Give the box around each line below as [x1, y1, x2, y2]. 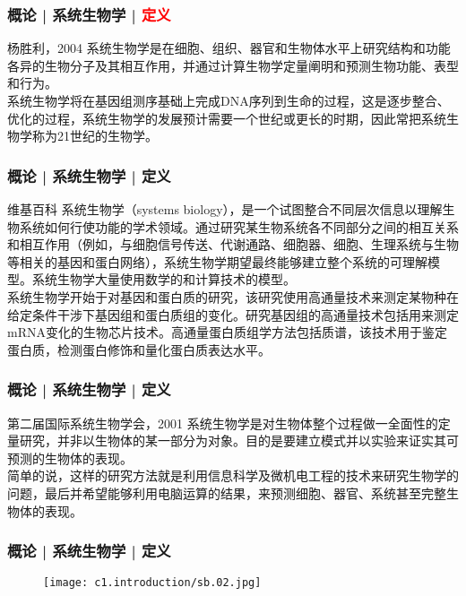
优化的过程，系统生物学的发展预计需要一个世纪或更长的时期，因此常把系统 [7, 108, 446, 127]
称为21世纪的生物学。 [31, 126, 158, 145]
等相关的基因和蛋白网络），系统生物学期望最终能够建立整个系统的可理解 [7, 252, 427, 271]
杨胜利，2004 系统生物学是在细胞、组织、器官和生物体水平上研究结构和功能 [7, 39, 451, 57]
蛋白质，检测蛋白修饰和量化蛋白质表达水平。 [7, 340, 271, 358]
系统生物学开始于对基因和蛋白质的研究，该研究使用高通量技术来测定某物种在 [7, 287, 459, 306]
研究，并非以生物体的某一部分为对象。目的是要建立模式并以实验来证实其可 [19, 431, 459, 450]
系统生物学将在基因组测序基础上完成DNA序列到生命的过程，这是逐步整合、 [7, 91, 450, 109]
